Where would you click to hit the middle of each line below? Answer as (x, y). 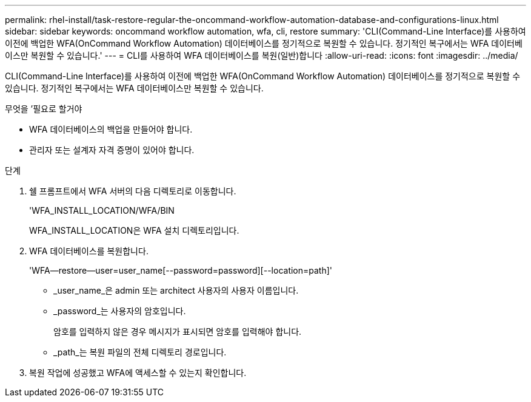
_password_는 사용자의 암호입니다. (120, 311)
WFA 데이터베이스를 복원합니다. (89, 251)
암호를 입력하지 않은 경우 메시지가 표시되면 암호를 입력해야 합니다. (178, 331)
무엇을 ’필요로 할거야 (44, 109)
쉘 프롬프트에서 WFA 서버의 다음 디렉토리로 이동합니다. (133, 191)
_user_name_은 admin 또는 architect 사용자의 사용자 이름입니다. (176, 290)
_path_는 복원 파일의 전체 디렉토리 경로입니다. (140, 352)
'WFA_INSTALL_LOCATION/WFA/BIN (102, 210)
